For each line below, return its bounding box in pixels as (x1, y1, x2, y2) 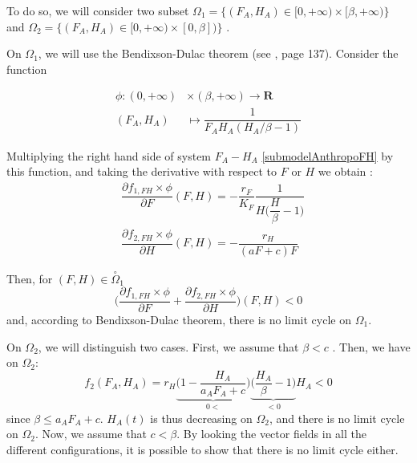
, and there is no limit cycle (269, 409, 405, 426)
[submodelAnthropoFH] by (261, 147, 394, 164)
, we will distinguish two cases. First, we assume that (38, 338, 299, 355)
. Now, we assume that (34, 425, 147, 442)
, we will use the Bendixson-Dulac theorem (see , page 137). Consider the (38, 45, 399, 62)
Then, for (6, 270, 53, 286)
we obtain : (318, 163, 373, 180)
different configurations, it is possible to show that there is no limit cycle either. (6, 441, 399, 457)
